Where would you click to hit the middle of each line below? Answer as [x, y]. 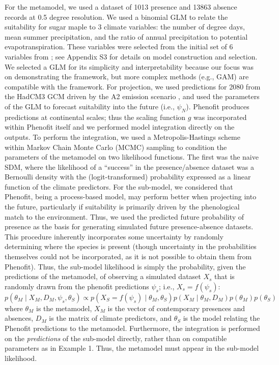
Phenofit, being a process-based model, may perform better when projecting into [131, 196]
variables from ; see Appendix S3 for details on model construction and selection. [131, 56]
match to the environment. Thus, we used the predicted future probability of [124, 216]
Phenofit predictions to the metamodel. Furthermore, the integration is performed [132, 328]
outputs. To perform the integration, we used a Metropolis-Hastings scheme [122, 136]
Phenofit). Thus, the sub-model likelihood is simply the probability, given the [125, 266]
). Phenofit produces [218, 106]
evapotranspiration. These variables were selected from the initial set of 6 [119, 47]
